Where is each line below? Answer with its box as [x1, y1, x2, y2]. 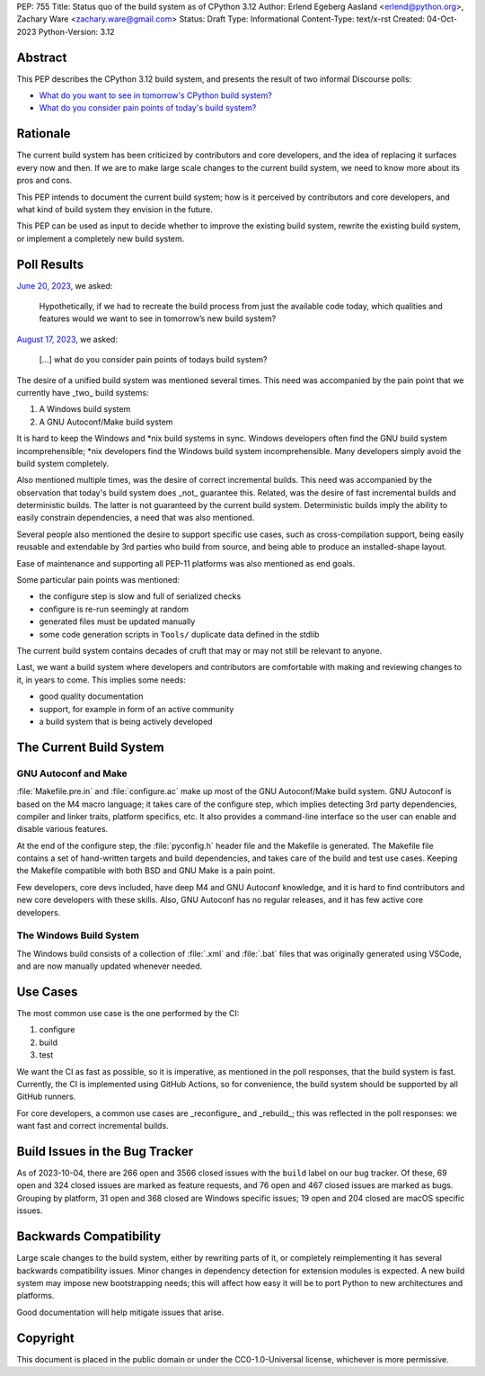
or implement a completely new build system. [16, 233, 185, 244]
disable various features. [16, 824, 109, 835]
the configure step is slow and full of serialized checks [39, 591, 242, 602]
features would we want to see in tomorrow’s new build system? [39, 313, 277, 324]
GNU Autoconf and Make [16, 767, 128, 780]
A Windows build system [39, 404, 131, 415]
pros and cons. [16, 175, 73, 186]
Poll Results [16, 256, 84, 272]
